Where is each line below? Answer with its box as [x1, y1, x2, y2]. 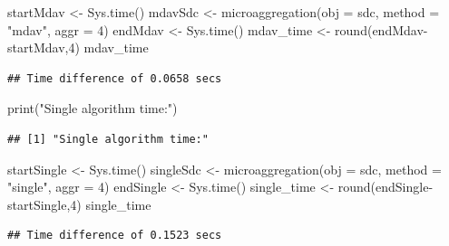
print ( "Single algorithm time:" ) [7, 99, 178, 118]
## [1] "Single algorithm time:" [7, 132, 209, 146]
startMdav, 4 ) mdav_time [7, 38, 149, 57]
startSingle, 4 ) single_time [7, 194, 151, 213]
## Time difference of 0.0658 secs [7, 71, 222, 85]
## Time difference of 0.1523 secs [7, 229, 222, 242]
